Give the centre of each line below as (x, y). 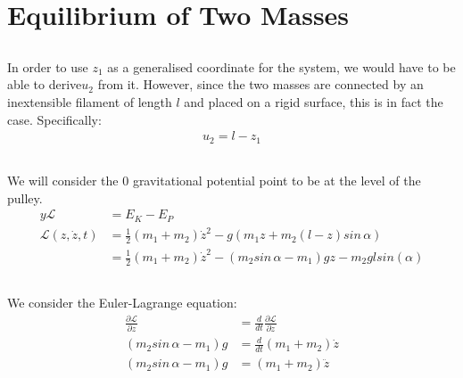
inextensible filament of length (90, 101)
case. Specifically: (54, 119)
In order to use (48, 66)
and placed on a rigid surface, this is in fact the (314, 101)
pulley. (25, 197)
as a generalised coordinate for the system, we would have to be (281, 66)
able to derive (45, 84)
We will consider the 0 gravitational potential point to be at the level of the (214, 181)
